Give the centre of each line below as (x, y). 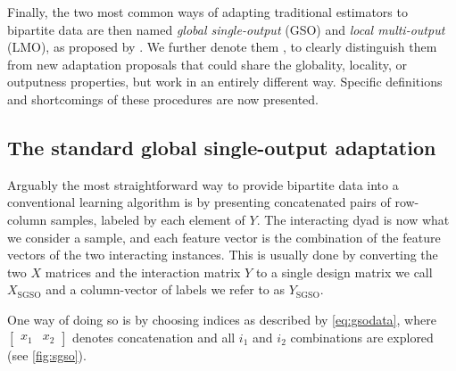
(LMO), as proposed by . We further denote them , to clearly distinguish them (222, 47)
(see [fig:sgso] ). (47, 355)
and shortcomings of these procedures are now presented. (163, 99)
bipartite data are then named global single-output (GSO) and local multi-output (226, 29)
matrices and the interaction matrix (143, 272)
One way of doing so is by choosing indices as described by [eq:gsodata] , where (222, 319)
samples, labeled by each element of (148, 219)
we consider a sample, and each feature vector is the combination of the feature (224, 237)
